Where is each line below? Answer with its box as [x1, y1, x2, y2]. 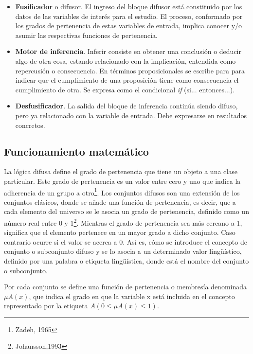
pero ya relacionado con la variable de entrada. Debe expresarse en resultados [15, 110, 247, 120]
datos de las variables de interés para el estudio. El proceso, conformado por [15, 11, 243, 21]
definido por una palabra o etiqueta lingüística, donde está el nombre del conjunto [4, 255, 249, 265]
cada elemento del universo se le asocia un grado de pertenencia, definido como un [4, 206, 249, 216]
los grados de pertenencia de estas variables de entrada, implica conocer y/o [15, 20, 242, 31]
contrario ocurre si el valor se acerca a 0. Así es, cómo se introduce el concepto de [4, 236, 247, 247]
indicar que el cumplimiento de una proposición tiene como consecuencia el [15, 75, 239, 85]
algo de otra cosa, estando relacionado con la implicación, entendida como [15, 55, 236, 66]
